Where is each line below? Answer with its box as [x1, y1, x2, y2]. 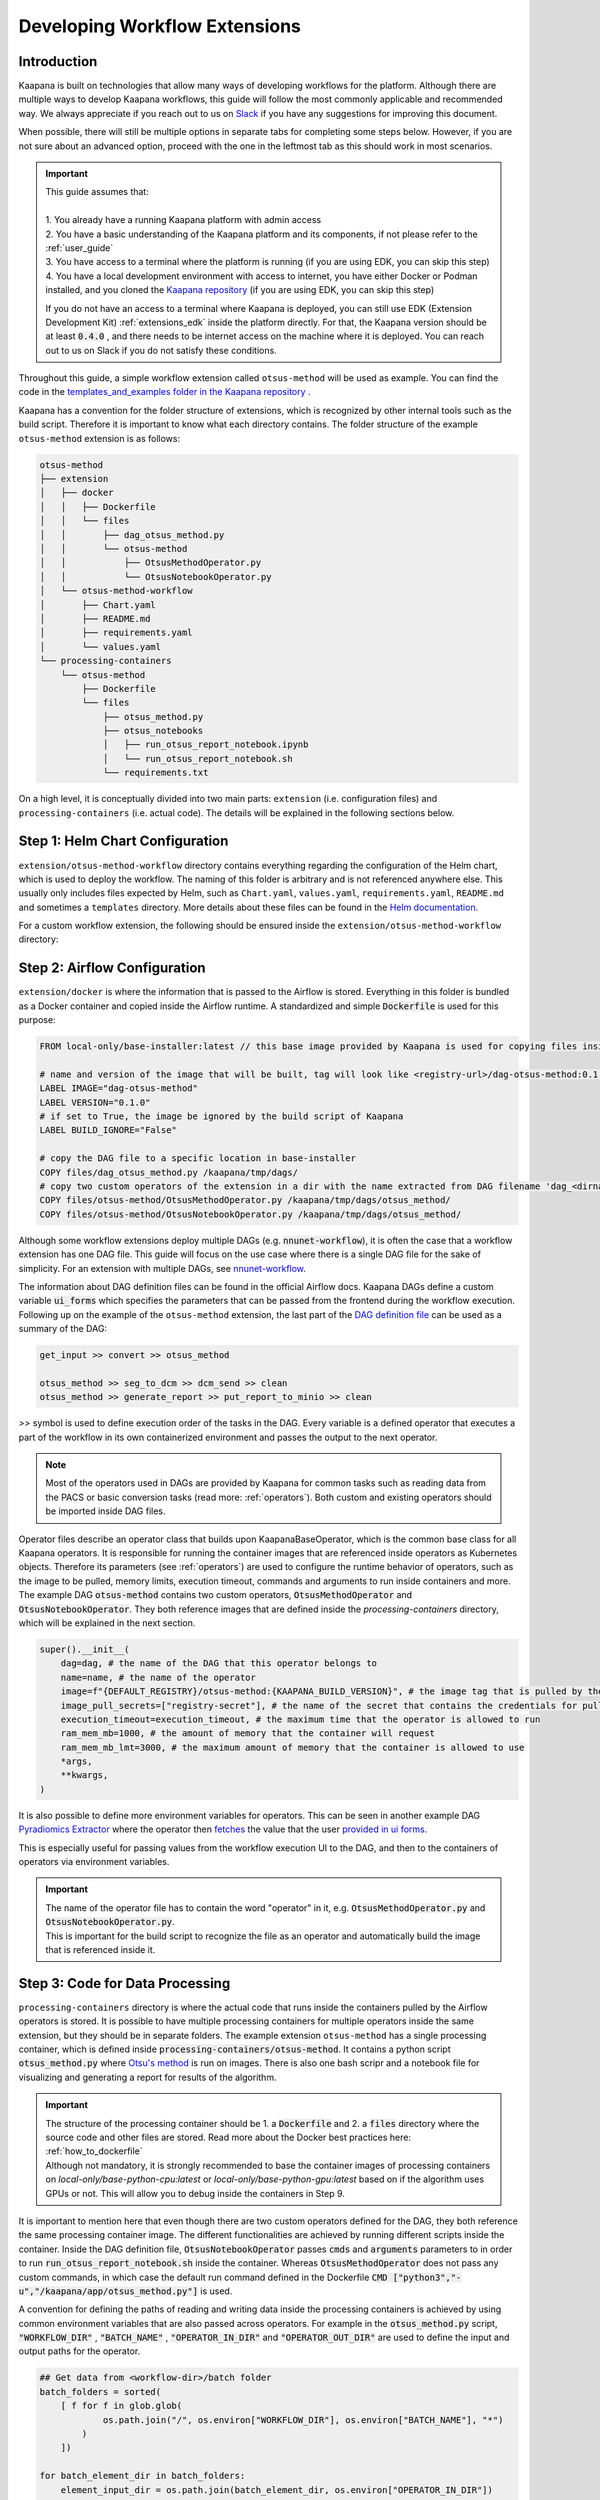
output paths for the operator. [18, 2345, 141, 2357]
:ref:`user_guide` [45, 241, 114, 254]
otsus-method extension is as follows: [18, 432, 180, 444]
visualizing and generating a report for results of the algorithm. [18, 2071, 277, 2083]
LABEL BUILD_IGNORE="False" [39, 1125, 177, 1136]
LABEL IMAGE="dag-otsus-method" [39, 1083, 199, 1094]
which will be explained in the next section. [18, 1616, 196, 1629]
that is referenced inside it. [45, 1943, 156, 1955]
